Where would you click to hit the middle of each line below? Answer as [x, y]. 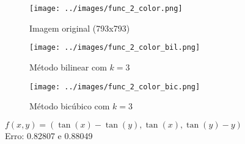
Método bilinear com [68, 67]
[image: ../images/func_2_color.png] [106, 9]
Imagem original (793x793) [80, 28]
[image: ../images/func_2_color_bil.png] [115, 48]
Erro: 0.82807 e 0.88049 [49, 135]
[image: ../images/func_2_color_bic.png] [115, 87]
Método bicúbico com [70, 106]
